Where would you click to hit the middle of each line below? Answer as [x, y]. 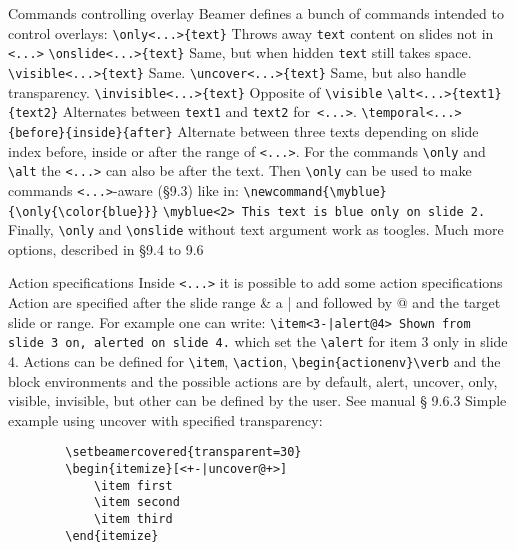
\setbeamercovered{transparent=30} [183, 452]
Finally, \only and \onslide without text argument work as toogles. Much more [256, 229]
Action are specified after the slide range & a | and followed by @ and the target [254, 302]
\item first [133, 485]
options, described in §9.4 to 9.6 [106, 248]
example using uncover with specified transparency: [165, 419]
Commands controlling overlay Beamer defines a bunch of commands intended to [256, 13]
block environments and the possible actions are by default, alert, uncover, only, [253, 380]
